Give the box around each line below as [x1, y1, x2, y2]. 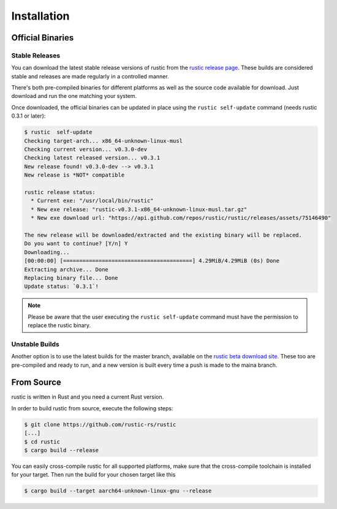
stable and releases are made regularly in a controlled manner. [11, 72, 169, 80]
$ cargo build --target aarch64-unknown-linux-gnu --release [24, 488, 212, 494]
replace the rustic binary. [28, 322, 91, 329]
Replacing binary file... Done [24, 274, 119, 281]
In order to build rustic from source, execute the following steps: [11, 404, 173, 412]
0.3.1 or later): [11, 112, 46, 119]
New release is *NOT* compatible [24, 172, 125, 179]
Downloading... [24, 249, 70, 255]
